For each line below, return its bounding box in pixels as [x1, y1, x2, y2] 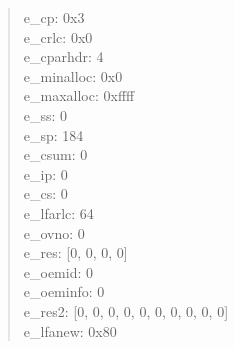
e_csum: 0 [23, 144, 88, 165]
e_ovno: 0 [23, 222, 85, 243]
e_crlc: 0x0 [23, 26, 93, 47]
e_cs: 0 [23, 183, 68, 204]
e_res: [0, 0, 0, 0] [23, 242, 128, 263]
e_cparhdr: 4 [23, 46, 104, 67]
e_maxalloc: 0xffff [23, 85, 135, 106]
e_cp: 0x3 [23, 7, 85, 27]
